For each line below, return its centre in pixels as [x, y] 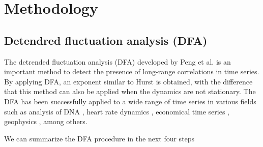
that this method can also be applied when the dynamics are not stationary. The [130, 91]
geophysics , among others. [46, 121]
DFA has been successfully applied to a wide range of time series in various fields [130, 101]
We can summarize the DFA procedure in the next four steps [99, 138]
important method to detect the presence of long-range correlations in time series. [132, 71]
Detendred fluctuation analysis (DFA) [106, 40]
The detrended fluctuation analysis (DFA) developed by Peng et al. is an [118, 61]
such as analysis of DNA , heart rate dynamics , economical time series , [117, 111]
